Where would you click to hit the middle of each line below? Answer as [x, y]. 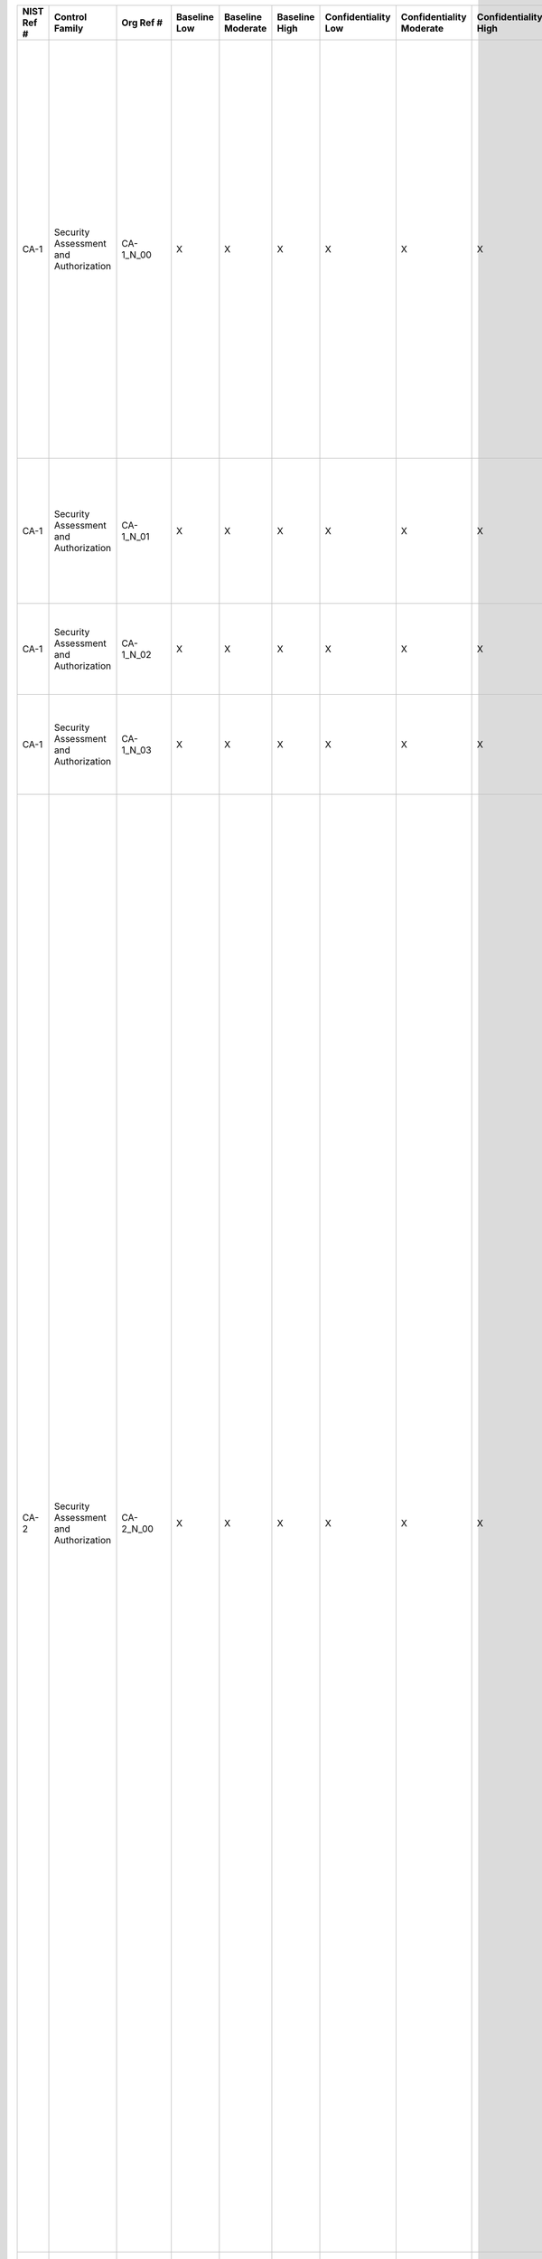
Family [69, 28]
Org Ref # [142, 23]
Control [70, 17]
